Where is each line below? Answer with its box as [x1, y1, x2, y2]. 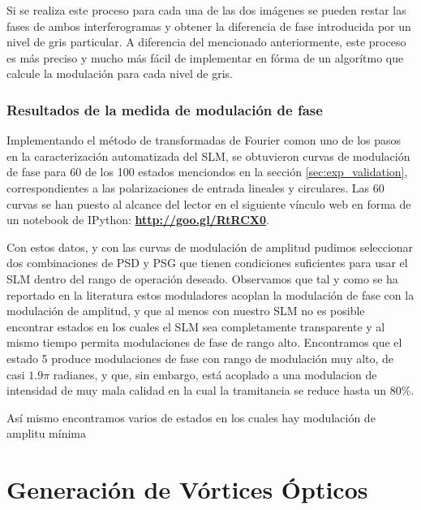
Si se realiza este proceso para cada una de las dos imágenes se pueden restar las [6, 2, 406, 18]
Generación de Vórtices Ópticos [6, 473, 368, 506]
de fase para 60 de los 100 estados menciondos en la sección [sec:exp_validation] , [6, 163, 408, 180]
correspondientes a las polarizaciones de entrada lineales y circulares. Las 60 [6, 179, 384, 196]
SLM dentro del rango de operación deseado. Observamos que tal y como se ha [6, 270, 398, 287]
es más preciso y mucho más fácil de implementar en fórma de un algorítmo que [6, 49, 404, 66]
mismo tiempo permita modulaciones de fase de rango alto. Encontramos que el [6, 334, 402, 351]
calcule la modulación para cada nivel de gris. [6, 65, 233, 82]
